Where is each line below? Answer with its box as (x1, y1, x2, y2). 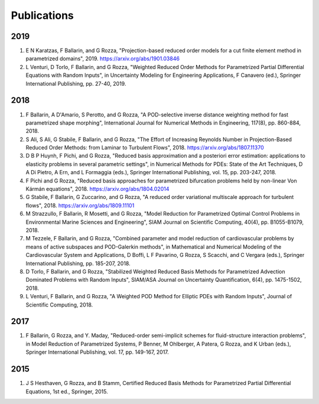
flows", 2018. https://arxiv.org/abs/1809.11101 (25, 201, 135, 209)
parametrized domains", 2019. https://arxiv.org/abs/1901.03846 (25, 55, 180, 62)
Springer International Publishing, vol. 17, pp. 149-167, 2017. (25, 348, 170, 356)
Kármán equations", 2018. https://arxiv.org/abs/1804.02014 (25, 185, 170, 193)
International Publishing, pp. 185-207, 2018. (25, 260, 131, 267)
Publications (11, 9, 74, 22)
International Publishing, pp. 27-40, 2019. (25, 80, 126, 87)
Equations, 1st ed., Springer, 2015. (25, 387, 109, 395)
